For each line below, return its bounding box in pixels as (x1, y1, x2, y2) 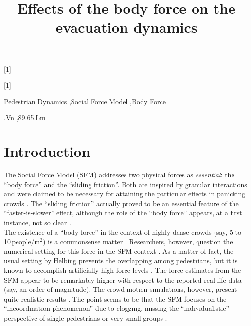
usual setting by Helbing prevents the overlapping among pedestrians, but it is (4, 255, 238, 266)
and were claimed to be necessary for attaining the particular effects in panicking (4, 189, 246, 199)
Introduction (4, 141, 90, 161)
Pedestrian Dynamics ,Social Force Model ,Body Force (4, 96, 166, 106)
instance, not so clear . (4, 217, 71, 228)
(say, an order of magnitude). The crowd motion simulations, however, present (4, 284, 237, 294)
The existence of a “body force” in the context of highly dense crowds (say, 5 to (4, 227, 242, 237)
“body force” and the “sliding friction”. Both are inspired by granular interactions (4, 179, 247, 189)
